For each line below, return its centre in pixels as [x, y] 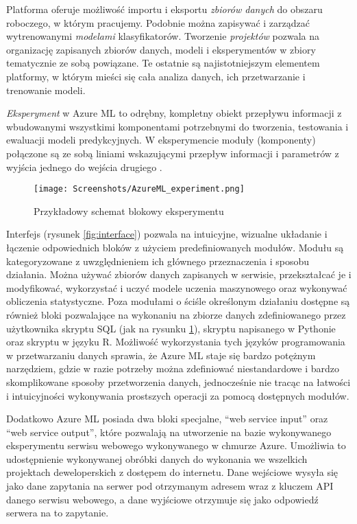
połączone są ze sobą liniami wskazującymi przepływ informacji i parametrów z [173, 153]
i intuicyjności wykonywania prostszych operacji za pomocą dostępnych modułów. [178, 395]
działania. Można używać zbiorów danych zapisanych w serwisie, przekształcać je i [179, 274]
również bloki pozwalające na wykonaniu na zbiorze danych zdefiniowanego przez [176, 314]
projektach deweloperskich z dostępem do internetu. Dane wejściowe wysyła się [172, 472]
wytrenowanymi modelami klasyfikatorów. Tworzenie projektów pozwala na [163, 36]
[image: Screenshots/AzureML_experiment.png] [139, 189]
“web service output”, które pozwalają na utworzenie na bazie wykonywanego [169, 432]
